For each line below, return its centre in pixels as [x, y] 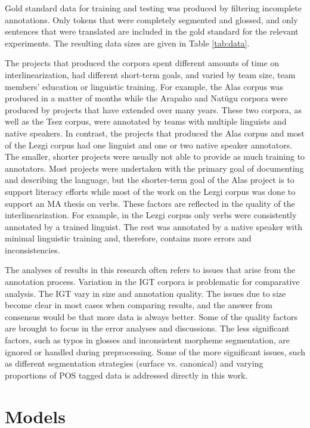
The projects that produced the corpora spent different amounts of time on [142, 63]
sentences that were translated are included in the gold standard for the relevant [152, 31]
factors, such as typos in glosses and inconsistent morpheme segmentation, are [148, 340]
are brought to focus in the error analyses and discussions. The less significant [147, 328]
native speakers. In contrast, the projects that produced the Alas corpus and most [155, 133]
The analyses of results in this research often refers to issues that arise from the [150, 270]
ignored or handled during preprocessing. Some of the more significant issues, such [155, 351]
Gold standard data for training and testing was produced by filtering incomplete [153, 8]
